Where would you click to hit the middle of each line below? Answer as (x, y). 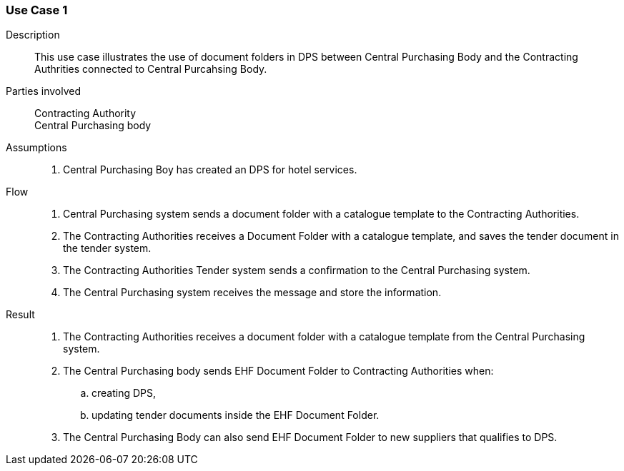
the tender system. (107, 248)
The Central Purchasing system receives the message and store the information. (252, 293)
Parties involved (43, 91)
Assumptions (36, 148)
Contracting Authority (85, 113)
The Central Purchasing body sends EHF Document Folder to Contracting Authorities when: (278, 371)
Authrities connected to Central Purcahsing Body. (151, 69)
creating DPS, (124, 393)
